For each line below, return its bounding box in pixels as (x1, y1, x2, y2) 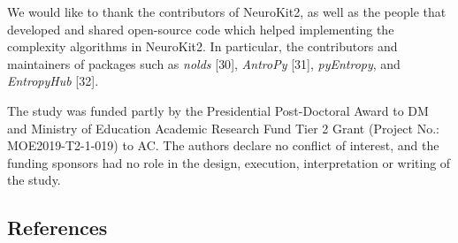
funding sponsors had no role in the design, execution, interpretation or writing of (7, 153, 451, 171)
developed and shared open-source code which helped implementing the (7, 19, 394, 38)
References (7, 214, 108, 241)
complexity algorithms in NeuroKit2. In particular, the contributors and (7, 37, 398, 56)
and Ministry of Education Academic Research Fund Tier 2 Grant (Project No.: (7, 118, 439, 137)
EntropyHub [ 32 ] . (7, 72, 99, 90)
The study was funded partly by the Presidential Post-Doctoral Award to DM (7, 101, 429, 119)
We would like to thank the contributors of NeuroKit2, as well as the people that (7, 3, 447, 20)
